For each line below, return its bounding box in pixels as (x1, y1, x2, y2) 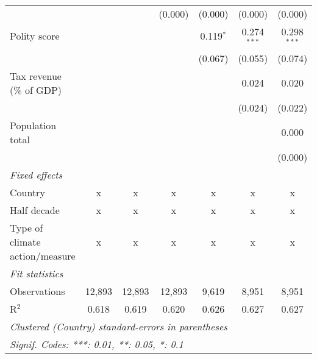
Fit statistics (10, 266, 63, 280)
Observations (10, 283, 65, 298)
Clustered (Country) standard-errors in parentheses (10, 319, 227, 333)
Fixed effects (10, 167, 63, 182)
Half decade (10, 202, 60, 217)
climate (10, 234, 41, 249)
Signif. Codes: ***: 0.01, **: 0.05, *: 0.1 (10, 336, 183, 351)
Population (10, 118, 57, 132)
